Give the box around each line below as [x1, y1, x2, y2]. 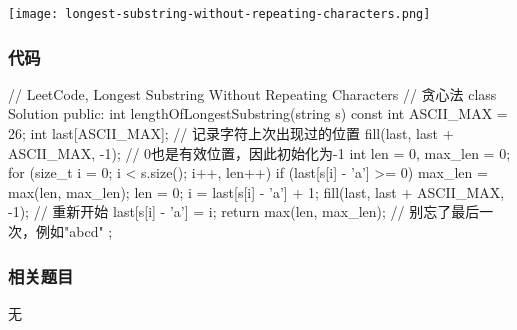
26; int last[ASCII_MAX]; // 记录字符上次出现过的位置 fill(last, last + [8, 123, 454, 144]
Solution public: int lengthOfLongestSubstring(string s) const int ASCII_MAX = [8, 103, 508, 124]
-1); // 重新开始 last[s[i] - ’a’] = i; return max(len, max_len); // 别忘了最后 [8, 201, 480, 222]
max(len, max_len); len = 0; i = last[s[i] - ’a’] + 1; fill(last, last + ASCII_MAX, [8, 181, 505, 202]
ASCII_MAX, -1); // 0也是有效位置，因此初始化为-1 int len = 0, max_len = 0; [8, 142, 511, 163]
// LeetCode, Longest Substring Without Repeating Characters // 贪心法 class [8, 83, 497, 104]
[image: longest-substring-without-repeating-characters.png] [8, 7, 431, 21]
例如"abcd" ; [35, 221, 113, 242]
